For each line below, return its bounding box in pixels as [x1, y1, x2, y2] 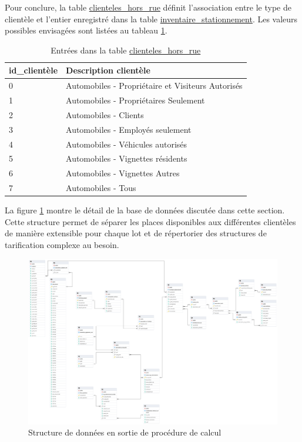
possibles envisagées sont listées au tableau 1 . [5, 24, 167, 36]
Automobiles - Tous [66, 182, 136, 194]
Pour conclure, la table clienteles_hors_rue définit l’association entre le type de [5, 1, 291, 13]
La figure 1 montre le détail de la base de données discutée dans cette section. [5, 204, 285, 216]
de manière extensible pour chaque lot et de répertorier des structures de [5, 227, 267, 239]
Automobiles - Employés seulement [66, 123, 192, 135]
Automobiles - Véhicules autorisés [66, 138, 187, 150]
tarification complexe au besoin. [5, 239, 119, 250]
